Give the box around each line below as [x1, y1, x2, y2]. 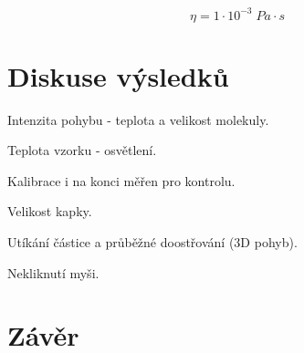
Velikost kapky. [7, 202, 92, 221]
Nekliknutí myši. [7, 263, 100, 282]
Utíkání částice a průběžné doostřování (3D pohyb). [7, 233, 298, 251]
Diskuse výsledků [7, 57, 229, 94]
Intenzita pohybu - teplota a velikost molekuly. [7, 109, 269, 129]
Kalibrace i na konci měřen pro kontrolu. [7, 171, 236, 190]
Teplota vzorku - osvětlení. [7, 140, 157, 160]
